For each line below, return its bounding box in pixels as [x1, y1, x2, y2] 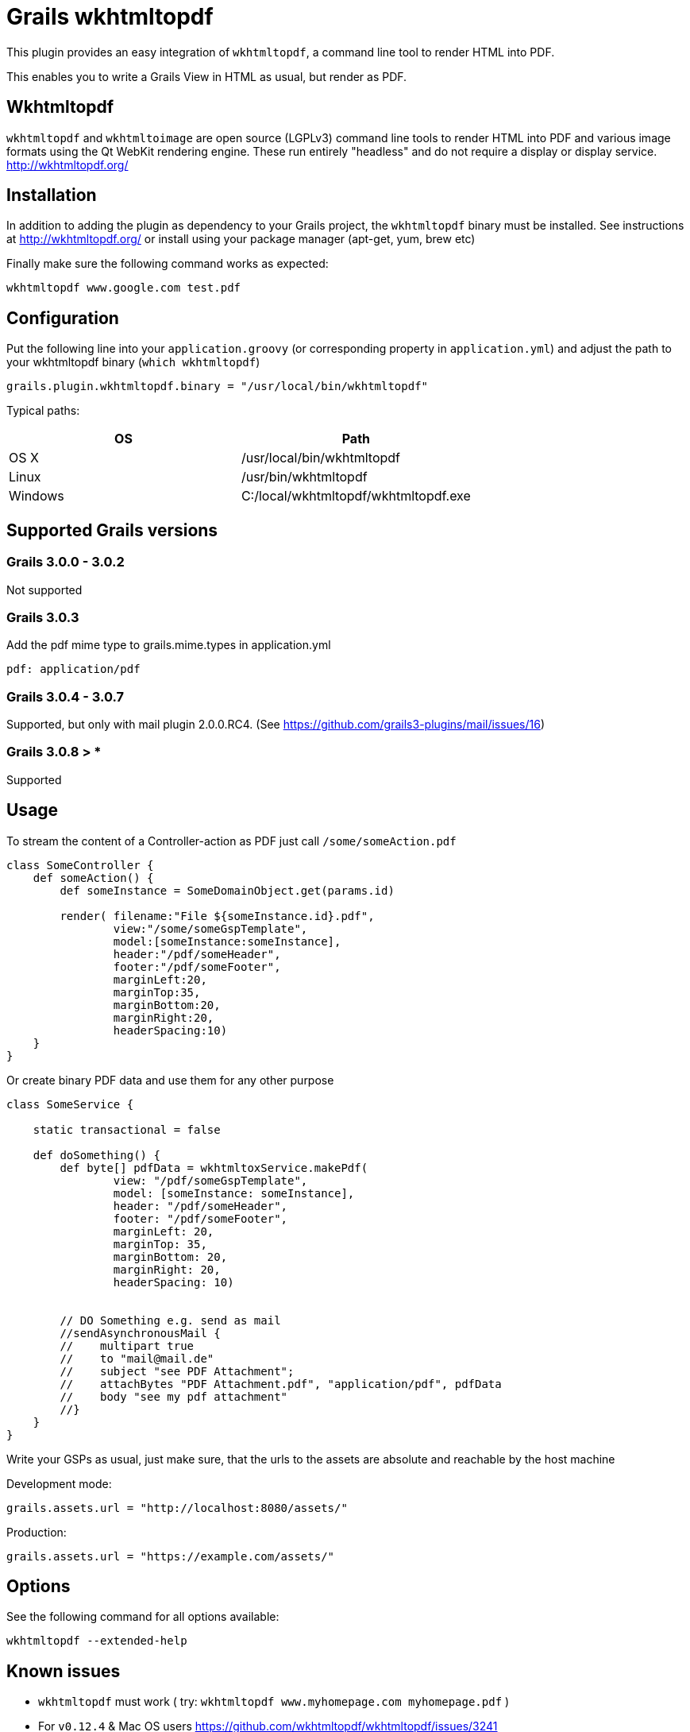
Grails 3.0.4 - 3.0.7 [6, 688, 125, 705]
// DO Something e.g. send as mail [60, 1313, 281, 1327]
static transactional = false [33, 1123, 221, 1136]
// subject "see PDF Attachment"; [60, 1364, 295, 1378]
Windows [9, 488, 64, 505]
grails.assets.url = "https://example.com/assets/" [6, 1549, 335, 1563]
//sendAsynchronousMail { [60, 1326, 221, 1340]
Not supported [6, 582, 83, 597]
